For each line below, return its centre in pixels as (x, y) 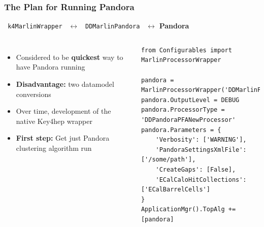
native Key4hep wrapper (54, 121)
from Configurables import (186, 50)
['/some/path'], (168, 160)
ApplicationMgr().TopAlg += (188, 209)
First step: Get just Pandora (63, 138)
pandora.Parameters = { (181, 130)
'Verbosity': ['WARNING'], (201, 140)
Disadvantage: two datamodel (65, 84)
